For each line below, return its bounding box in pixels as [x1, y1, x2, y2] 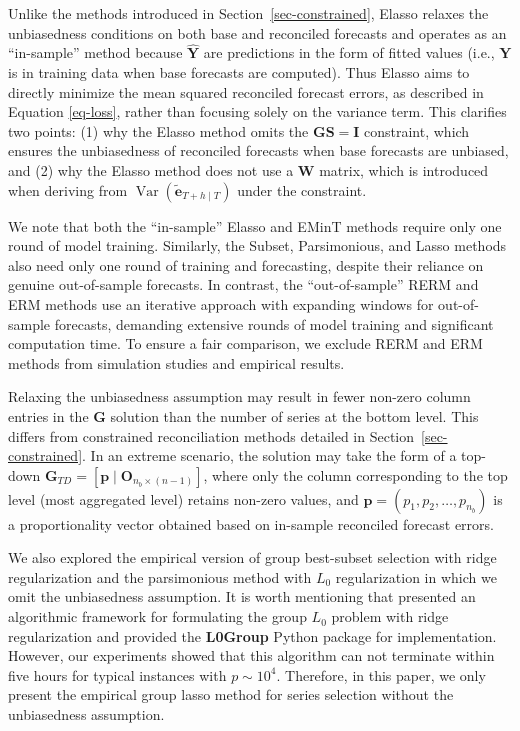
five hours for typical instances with [8, 664, 227, 685]
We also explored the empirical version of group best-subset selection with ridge [8, 547, 497, 568]
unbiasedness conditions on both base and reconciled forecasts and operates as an [8, 22, 507, 43]
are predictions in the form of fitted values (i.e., [203, 42, 495, 63]
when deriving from [8, 179, 128, 200]
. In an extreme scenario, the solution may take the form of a [82, 445, 457, 466]
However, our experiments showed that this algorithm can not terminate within [8, 645, 495, 666]
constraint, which [364, 120, 470, 141]
